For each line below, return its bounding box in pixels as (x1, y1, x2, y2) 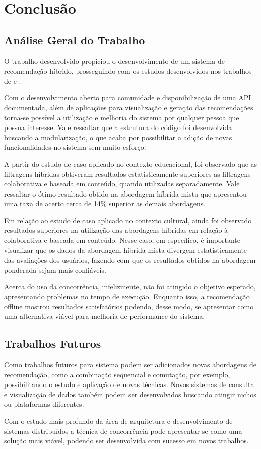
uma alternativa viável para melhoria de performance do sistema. (4, 311, 205, 322)
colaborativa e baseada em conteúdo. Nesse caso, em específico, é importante (4, 235, 240, 245)
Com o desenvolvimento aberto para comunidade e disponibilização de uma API (4, 92, 251, 103)
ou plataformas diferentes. (4, 399, 84, 409)
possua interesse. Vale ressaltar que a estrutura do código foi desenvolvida (4, 122, 232, 133)
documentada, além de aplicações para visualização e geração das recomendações (4, 102, 253, 112)
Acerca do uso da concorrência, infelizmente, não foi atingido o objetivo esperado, (4, 281, 256, 292)
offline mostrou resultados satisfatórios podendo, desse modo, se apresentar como (4, 301, 254, 311)
